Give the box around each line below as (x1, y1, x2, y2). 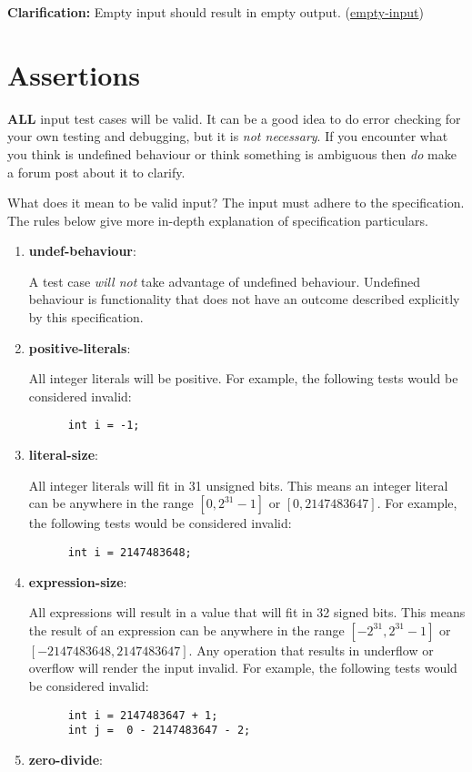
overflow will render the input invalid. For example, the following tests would (28, 658, 457, 677)
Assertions (7, 56, 140, 93)
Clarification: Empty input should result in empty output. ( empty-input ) (7, 3, 424, 21)
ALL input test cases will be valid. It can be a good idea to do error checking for (7, 108, 461, 127)
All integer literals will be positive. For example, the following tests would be (28, 369, 458, 388)
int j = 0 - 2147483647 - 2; (67, 724, 251, 737)
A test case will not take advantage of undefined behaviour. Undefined (28, 271, 420, 290)
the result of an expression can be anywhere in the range (28, 620, 345, 639)
